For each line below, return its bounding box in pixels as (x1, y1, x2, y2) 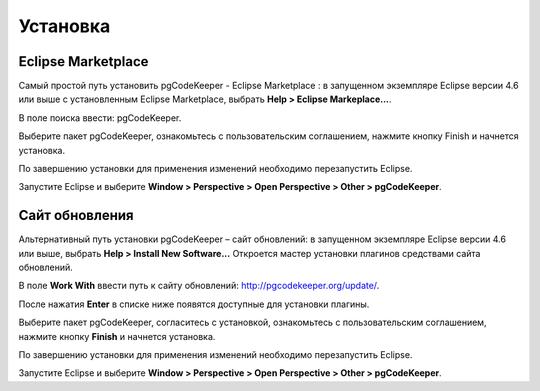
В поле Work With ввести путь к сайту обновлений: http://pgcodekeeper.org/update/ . (18, 280, 380, 292)
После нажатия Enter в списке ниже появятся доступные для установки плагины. (18, 298, 370, 310)
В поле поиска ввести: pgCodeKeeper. (18, 111, 182, 124)
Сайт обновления (18, 207, 134, 224)
